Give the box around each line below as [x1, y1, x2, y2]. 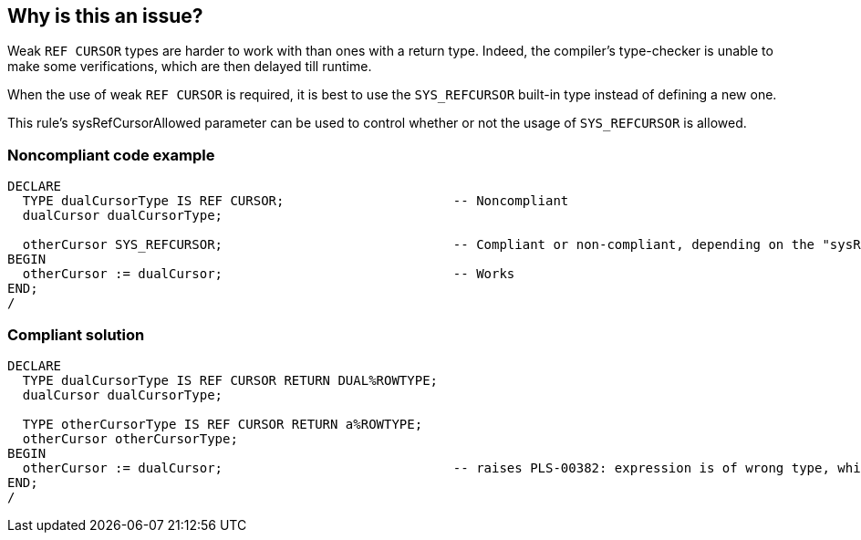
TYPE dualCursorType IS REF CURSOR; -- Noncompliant [22, 193, 569, 209]
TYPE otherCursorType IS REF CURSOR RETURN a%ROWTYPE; [22, 416, 423, 431]
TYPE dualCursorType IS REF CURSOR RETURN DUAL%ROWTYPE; [22, 372, 439, 388]
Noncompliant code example [7, 145, 215, 164]
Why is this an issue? [7, 5, 203, 27]
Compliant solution [7, 325, 145, 344]
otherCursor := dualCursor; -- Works [22, 266, 515, 282]
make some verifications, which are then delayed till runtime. [7, 58, 372, 75]
